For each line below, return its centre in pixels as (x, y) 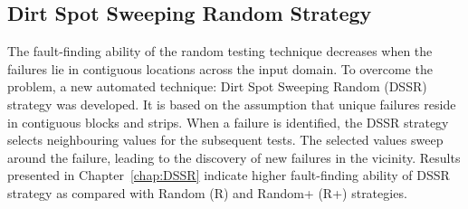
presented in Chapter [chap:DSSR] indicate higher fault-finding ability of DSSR (229, 175)
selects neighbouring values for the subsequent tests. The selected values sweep (225, 140)
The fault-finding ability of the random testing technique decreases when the (220, 51)
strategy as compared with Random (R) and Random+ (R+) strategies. (207, 192)
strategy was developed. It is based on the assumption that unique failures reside (232, 104)
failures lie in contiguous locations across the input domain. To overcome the (220, 68)
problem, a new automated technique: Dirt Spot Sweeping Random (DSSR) (217, 86)
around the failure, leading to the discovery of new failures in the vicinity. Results (234, 157)
